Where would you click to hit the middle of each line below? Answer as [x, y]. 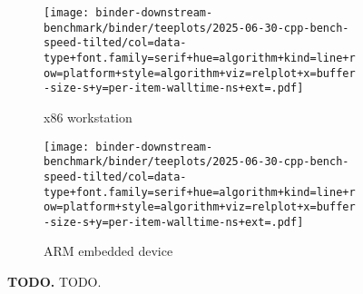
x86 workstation [88, 117]
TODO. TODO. [54, 282]
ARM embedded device [108, 251]
